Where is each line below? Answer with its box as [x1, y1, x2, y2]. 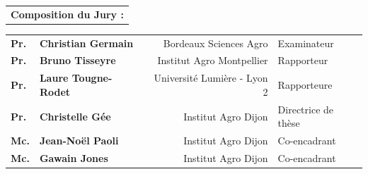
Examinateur [277, 35, 334, 50]
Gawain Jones [39, 151, 108, 165]
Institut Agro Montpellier [157, 53, 268, 68]
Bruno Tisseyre [39, 53, 116, 68]
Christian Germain [39, 35, 134, 50]
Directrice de [277, 101, 334, 116]
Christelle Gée [39, 108, 111, 123]
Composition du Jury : [11, 6, 124, 21]
